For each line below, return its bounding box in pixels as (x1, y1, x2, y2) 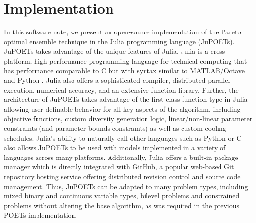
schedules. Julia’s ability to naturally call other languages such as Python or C (4, 132, 242, 143)
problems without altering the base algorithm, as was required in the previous (4, 200, 240, 210)
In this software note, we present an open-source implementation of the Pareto (4, 27, 241, 37)
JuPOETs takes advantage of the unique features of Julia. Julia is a (4, 46, 208, 56)
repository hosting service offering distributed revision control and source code (4, 171, 241, 182)
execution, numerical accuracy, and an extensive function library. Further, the (4, 84, 239, 95)
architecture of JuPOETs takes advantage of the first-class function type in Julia (4, 94, 248, 104)
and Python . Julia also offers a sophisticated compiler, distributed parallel (4, 75, 230, 85)
